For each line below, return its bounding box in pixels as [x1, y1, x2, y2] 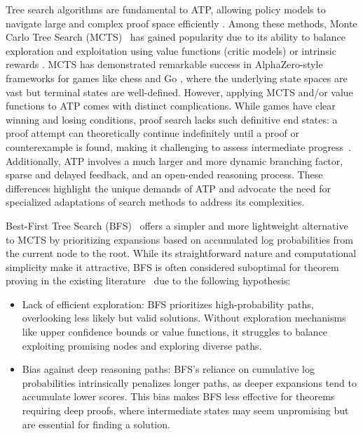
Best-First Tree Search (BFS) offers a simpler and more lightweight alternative [6, 218, 348, 232]
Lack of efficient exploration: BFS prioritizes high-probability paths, [22, 296, 314, 311]
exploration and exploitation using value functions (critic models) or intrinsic [6, 43, 336, 58]
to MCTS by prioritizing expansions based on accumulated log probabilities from [6, 232, 353, 246]
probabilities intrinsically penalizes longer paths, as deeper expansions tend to [22, 375, 357, 390]
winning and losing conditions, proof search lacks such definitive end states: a [6, 112, 338, 126]
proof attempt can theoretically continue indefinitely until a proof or [6, 126, 300, 140]
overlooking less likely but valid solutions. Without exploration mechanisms [22, 310, 346, 325]
